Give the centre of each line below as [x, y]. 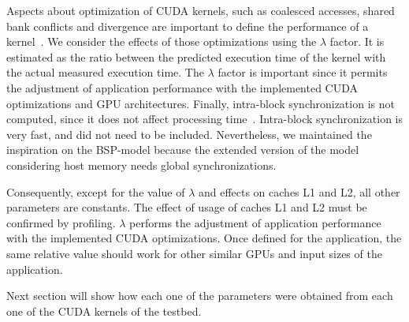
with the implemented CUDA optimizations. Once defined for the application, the [204, 238]
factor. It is [357, 41]
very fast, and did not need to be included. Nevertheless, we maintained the [189, 134]
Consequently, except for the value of [96, 191]
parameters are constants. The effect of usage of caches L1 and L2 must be [187, 207]
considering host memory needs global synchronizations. [141, 165]
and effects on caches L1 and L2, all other [299, 191]
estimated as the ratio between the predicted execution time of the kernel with [196, 56]
